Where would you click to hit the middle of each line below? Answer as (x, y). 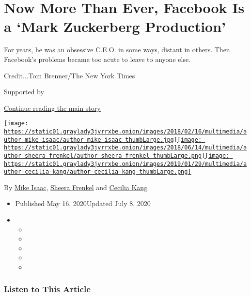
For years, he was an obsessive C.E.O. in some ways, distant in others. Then (117, 50)
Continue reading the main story (52, 108)
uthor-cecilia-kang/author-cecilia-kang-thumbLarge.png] (98, 172)
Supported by (24, 92)
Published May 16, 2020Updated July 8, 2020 (83, 203)
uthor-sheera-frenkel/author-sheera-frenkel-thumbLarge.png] (105, 155)
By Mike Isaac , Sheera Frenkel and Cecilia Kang (76, 187)
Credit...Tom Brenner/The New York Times (70, 75)
